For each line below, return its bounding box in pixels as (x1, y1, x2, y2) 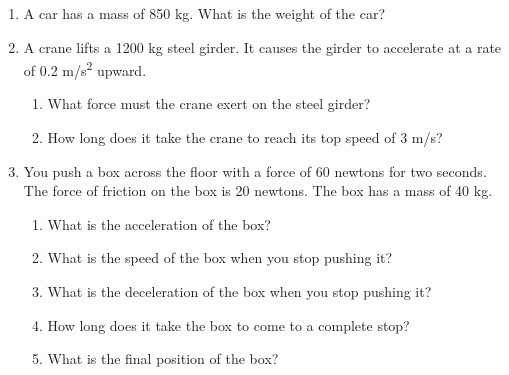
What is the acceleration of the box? (47, 213, 271, 234)
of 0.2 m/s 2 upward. (23, 57, 147, 80)
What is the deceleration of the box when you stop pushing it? (47, 281, 432, 301)
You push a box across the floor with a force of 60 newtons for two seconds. (23, 160, 487, 181)
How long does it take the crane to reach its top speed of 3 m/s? (47, 127, 443, 148)
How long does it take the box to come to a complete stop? (47, 314, 410, 335)
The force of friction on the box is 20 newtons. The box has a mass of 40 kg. (23, 180, 493, 201)
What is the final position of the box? (47, 348, 279, 369)
